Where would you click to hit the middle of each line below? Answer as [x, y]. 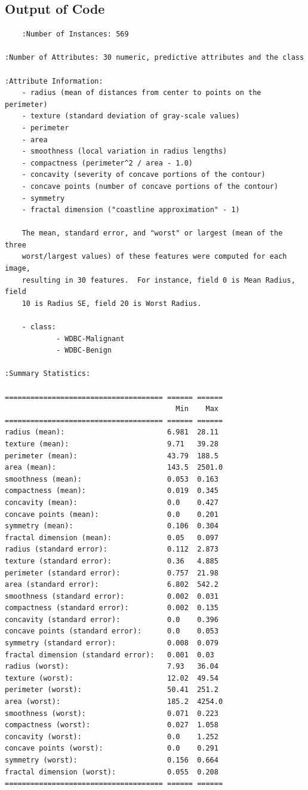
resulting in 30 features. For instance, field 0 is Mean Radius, [158, 280]
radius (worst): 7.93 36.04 [112, 667]
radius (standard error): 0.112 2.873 [112, 549]
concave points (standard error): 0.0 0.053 [112, 631]
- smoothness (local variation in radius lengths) [124, 151]
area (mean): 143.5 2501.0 [114, 468]
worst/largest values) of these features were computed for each [154, 257]
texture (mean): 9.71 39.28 [112, 444]
